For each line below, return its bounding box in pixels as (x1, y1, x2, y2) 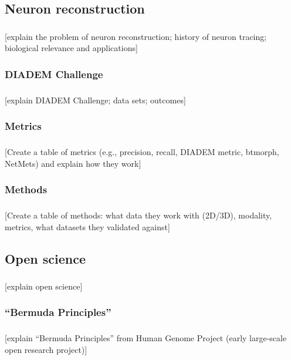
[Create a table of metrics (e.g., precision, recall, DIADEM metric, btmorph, (5, 146, 279, 158)
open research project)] (5, 343, 87, 355)
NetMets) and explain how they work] (5, 157, 141, 169)
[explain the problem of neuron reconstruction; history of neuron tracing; (5, 30, 267, 42)
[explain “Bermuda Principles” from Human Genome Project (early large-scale (5, 332, 287, 344)
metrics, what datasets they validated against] (5, 220, 170, 233)
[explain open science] (5, 280, 83, 292)
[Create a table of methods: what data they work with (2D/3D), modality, (5, 208, 272, 221)
